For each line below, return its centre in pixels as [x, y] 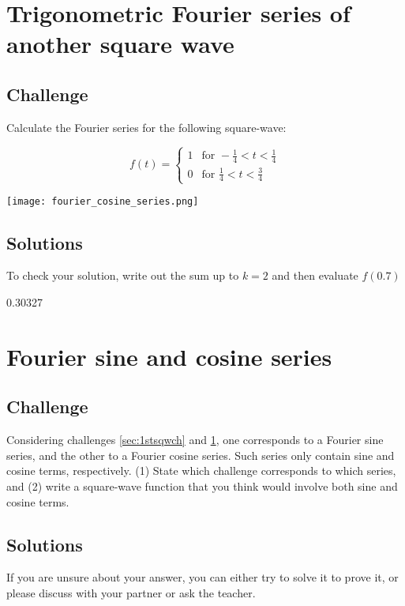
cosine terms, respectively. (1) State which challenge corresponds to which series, [201, 470]
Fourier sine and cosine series [169, 356]
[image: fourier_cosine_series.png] [103, 201]
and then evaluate [315, 275]
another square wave [120, 44]
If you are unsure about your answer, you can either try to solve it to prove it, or [202, 577]
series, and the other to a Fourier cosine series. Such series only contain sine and [201, 455]
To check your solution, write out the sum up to [123, 275]
